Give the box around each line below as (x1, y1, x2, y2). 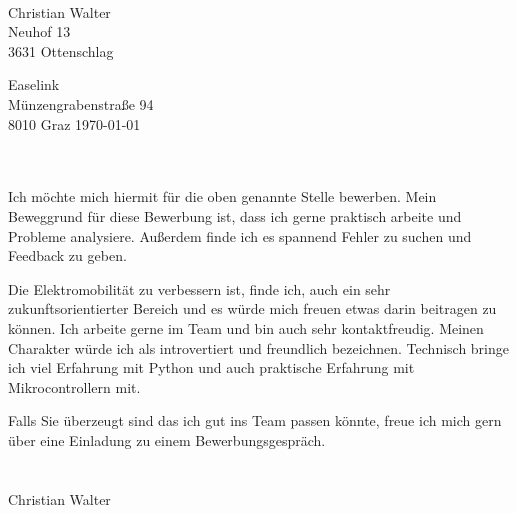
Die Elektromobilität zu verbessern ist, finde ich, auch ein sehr (8, 278, 391, 299)
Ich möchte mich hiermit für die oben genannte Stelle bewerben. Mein (8, 186, 437, 207)
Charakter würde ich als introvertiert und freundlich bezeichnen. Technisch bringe (8, 337, 510, 358)
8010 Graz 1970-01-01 (8, 113, 141, 134)
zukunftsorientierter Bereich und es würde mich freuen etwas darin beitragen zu (8, 298, 497, 319)
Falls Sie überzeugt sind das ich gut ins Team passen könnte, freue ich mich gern (8, 410, 502, 431)
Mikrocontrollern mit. (8, 376, 141, 397)
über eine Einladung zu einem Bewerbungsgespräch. (8, 429, 326, 450)
